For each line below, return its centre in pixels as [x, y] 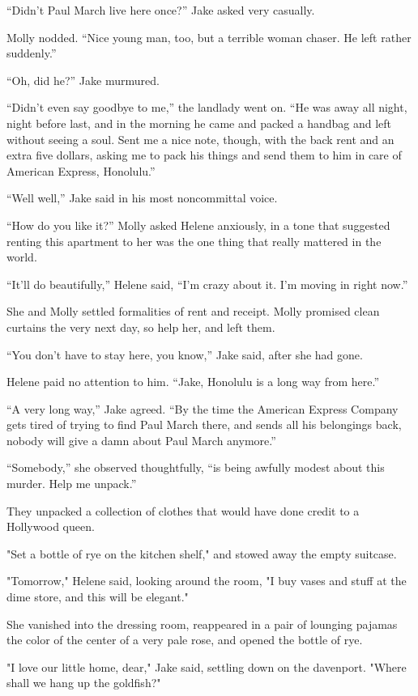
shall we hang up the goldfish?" [84, 683]
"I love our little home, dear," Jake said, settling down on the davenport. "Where [207, 666]
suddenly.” [32, 53]
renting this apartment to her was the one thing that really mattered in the [194, 241]
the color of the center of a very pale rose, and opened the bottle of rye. [185, 640]
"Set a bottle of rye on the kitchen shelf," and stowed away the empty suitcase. [202, 553]
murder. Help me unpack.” [72, 484]
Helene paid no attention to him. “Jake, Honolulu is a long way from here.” [193, 382]
